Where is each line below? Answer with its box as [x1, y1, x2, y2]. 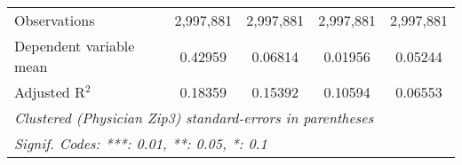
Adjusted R [14, 82, 85, 102]
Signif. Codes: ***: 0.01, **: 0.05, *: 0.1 [14, 133, 267, 153]
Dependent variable [14, 35, 135, 56]
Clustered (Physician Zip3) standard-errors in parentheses [14, 107, 374, 128]
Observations [14, 10, 95, 30]
